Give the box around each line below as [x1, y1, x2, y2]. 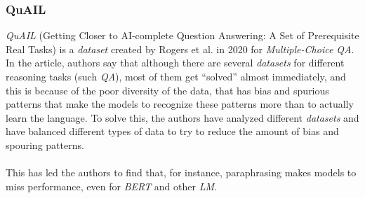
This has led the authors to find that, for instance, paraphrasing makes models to [6, 165, 357, 180]
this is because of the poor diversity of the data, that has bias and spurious [6, 83, 329, 97]
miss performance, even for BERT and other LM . [6, 178, 217, 193]
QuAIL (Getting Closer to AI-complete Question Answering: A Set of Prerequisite [6, 28, 359, 43]
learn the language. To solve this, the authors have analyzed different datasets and [6, 110, 359, 125]
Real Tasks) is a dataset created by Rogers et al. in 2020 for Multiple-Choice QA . [6, 41, 354, 56]
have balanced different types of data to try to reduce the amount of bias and [6, 124, 339, 139]
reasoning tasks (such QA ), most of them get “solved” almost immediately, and [6, 69, 346, 83]
